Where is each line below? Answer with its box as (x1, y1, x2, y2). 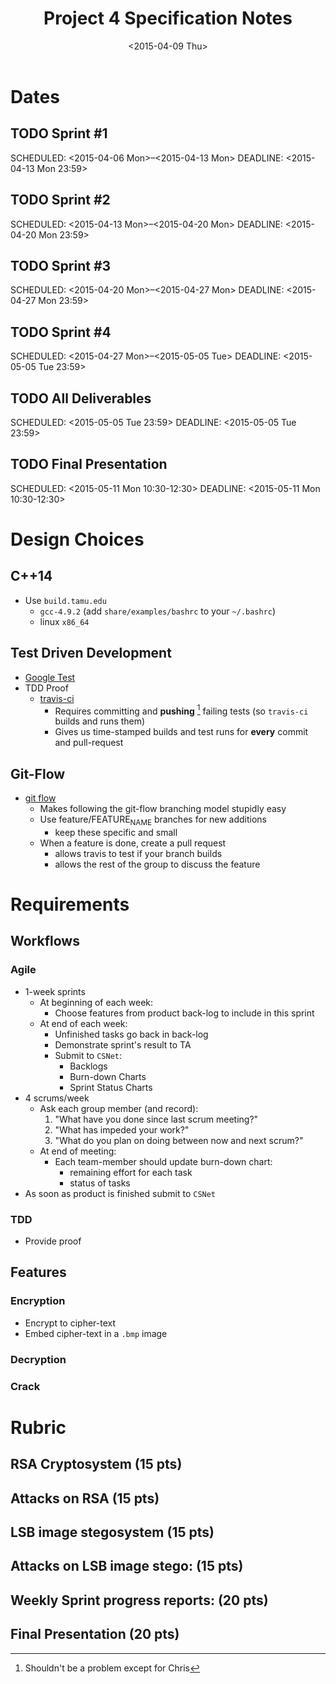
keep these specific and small (54, 826, 178, 838)
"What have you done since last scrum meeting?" (54, 1113, 259, 1125)
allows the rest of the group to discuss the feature (54, 858, 261, 870)
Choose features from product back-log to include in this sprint (54, 1007, 315, 1019)
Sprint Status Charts (69, 1081, 153, 1093)
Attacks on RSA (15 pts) (10, 1490, 160, 1507)
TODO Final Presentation (10, 456, 168, 473)
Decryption (10, 1352, 67, 1366)
